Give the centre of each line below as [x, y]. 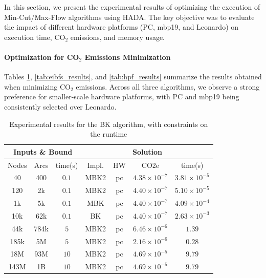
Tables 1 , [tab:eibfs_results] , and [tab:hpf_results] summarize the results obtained [133, 77]
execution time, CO [35, 37]
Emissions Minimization [128, 57]
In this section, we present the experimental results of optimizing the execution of [132, 7]
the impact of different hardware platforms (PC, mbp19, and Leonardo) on [121, 27]
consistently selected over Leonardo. [60, 106]
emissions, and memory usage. [118, 37]
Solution [147, 151]
